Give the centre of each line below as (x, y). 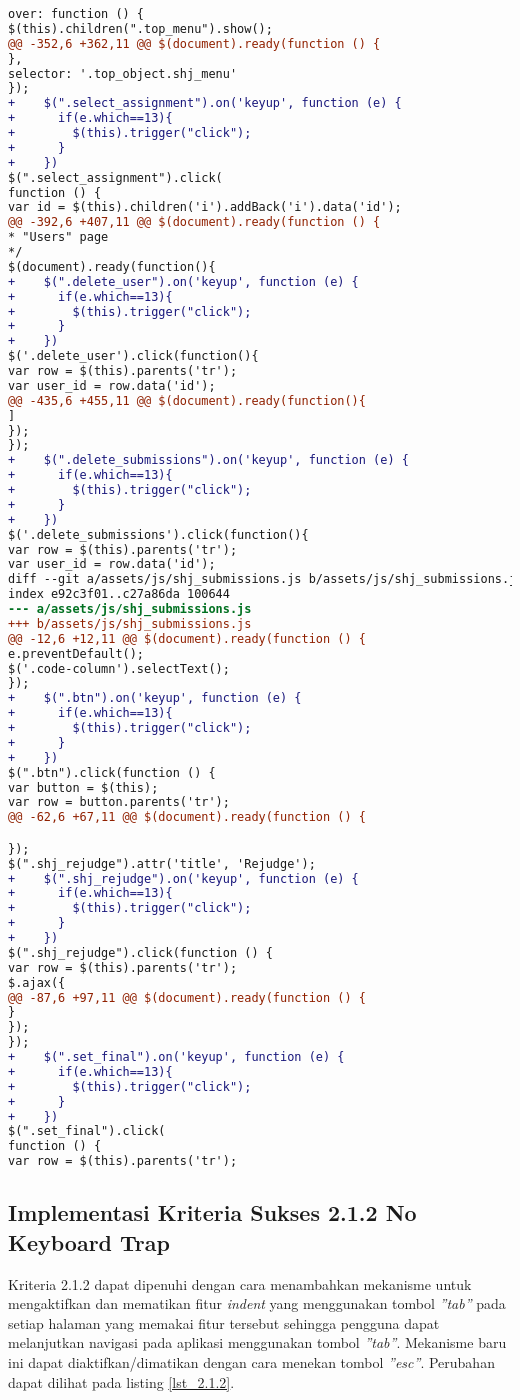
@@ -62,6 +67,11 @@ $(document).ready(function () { (187, 817)
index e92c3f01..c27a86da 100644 (119, 594)
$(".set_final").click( (87, 1131)
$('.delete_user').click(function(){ (133, 356)
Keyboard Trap (89, 1241)
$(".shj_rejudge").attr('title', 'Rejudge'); (162, 863)
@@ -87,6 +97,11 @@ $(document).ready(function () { (187, 997)
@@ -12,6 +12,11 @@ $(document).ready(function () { (187, 638)
